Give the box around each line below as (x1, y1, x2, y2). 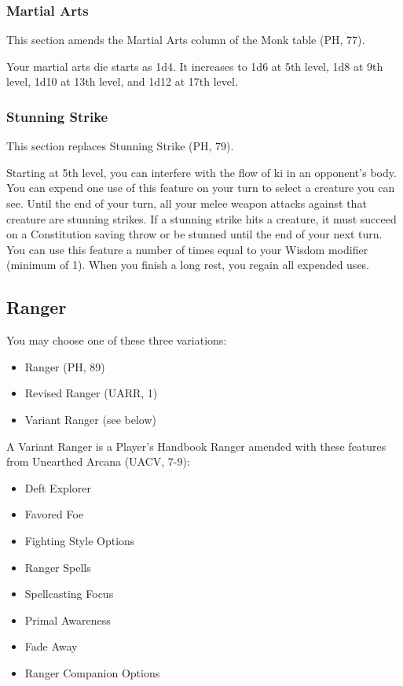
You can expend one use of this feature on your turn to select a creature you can (6, 179, 395, 196)
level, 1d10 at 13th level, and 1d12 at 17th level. (6, 73, 238, 90)
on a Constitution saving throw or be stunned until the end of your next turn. (6, 226, 383, 242)
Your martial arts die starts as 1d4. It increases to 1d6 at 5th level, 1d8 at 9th (6, 57, 383, 74)
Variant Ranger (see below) (24, 411, 156, 427)
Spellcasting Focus (24, 585, 114, 602)
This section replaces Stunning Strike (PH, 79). (6, 138, 234, 154)
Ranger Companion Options (24, 664, 160, 680)
